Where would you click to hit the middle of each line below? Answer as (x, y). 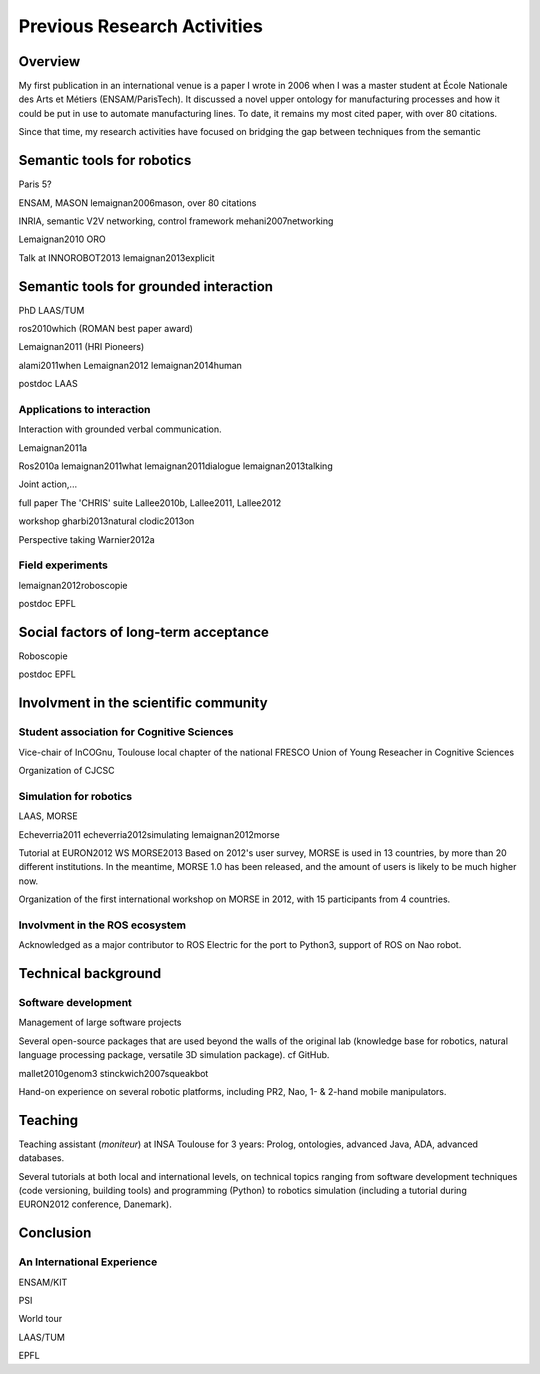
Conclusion (55, 1233)
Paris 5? (35, 184)
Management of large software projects (100, 1022)
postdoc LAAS (48, 384)
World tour (40, 1319)
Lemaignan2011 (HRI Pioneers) (81, 347)
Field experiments (63, 565)
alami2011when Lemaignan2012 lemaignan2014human (130, 365)
